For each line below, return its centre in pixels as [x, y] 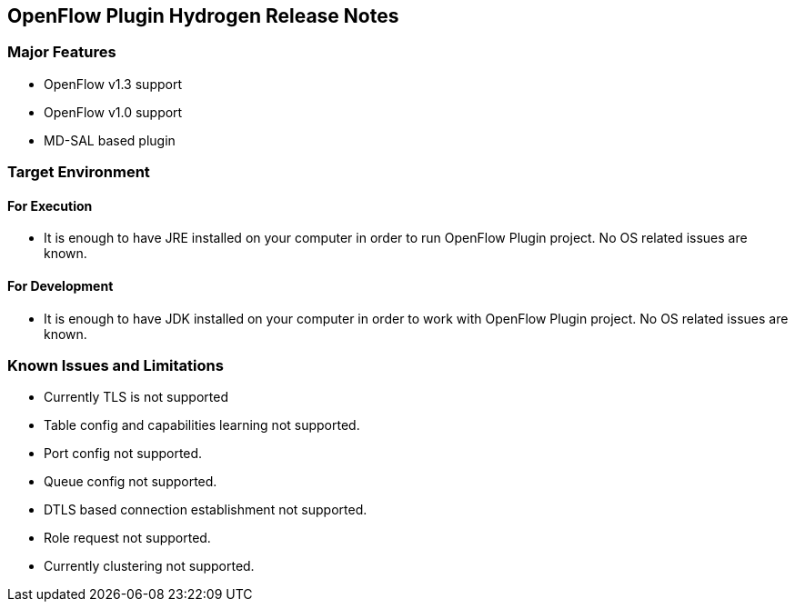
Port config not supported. [123, 454]
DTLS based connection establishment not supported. [206, 510]
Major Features [62, 52]
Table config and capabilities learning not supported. [202, 425]
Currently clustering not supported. [149, 566]
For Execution [50, 205]
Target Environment [79, 172]
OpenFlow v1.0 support [113, 112]
